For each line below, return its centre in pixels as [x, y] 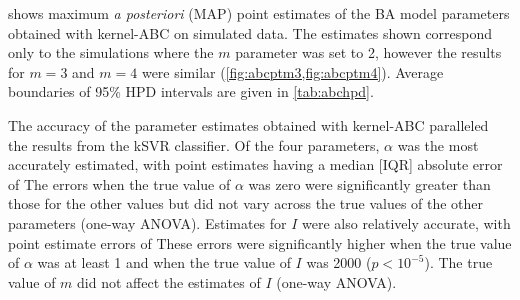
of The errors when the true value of [119, 183]
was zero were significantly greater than [369, 183]
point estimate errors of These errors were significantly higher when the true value [260, 242]
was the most [438, 144]
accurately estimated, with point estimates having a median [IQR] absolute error [255, 164]
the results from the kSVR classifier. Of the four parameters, [194, 144]
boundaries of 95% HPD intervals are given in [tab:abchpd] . [191, 91]
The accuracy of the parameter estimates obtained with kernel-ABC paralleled [248, 124]
